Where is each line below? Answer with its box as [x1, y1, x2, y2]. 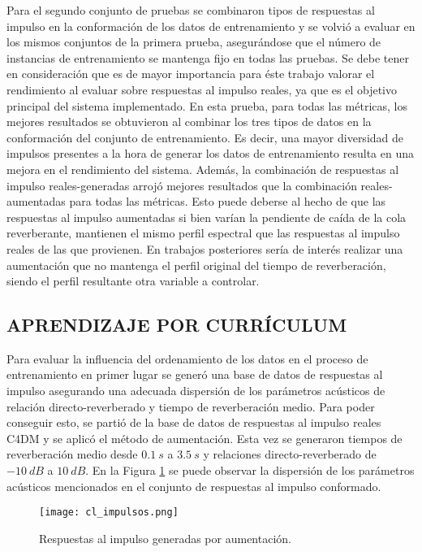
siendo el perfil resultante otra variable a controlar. [6, 272, 260, 289]
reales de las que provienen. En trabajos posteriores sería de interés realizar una [6, 240, 403, 257]
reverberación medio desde [6, 446, 138, 463]
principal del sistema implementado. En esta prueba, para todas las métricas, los [6, 97, 407, 114]
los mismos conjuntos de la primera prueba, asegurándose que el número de [6, 33, 381, 50]
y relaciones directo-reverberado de [203, 446, 377, 463]
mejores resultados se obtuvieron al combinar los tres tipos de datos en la [6, 113, 372, 130]
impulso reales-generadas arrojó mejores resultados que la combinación [6, 176, 357, 193]
